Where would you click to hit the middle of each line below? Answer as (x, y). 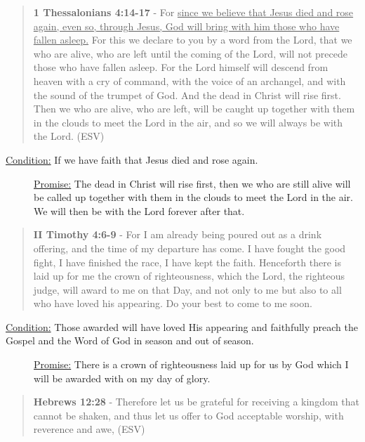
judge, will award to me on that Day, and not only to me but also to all (187, 289)
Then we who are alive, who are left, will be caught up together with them (194, 109)
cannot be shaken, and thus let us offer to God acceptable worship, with (188, 415)
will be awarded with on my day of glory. (122, 378)
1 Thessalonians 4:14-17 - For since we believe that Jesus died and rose (193, 12)
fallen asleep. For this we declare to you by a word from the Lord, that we (193, 40)
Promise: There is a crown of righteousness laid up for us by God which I (191, 364)
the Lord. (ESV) (69, 136)
